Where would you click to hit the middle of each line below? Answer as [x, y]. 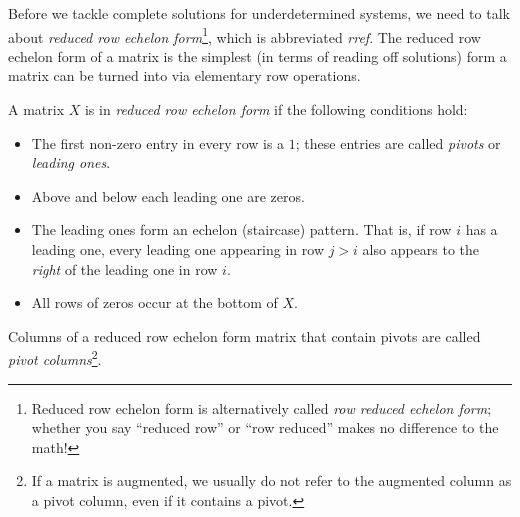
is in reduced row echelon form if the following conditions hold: [276, 109]
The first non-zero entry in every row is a [158, 142]
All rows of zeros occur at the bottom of [154, 302]
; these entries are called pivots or [398, 142]
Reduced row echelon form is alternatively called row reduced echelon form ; [261, 407]
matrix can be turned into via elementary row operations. [184, 75]
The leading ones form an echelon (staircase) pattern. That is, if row [241, 229]
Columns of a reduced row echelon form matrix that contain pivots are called [244, 335]
